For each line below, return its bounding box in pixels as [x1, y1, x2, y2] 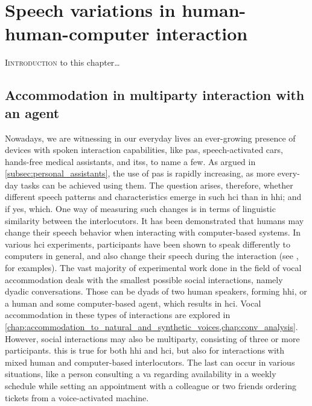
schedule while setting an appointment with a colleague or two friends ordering [5, 379, 296, 392]
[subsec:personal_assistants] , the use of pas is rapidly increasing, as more [5, 167, 275, 180]
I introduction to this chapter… [5, 56, 120, 69]
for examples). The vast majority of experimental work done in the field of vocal [5, 261, 302, 274]
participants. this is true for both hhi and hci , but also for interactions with [5, 344, 285, 357]
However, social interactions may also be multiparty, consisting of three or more [5, 332, 300, 345]
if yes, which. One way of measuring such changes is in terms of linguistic [5, 202, 276, 215]
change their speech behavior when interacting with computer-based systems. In [5, 226, 301, 239]
